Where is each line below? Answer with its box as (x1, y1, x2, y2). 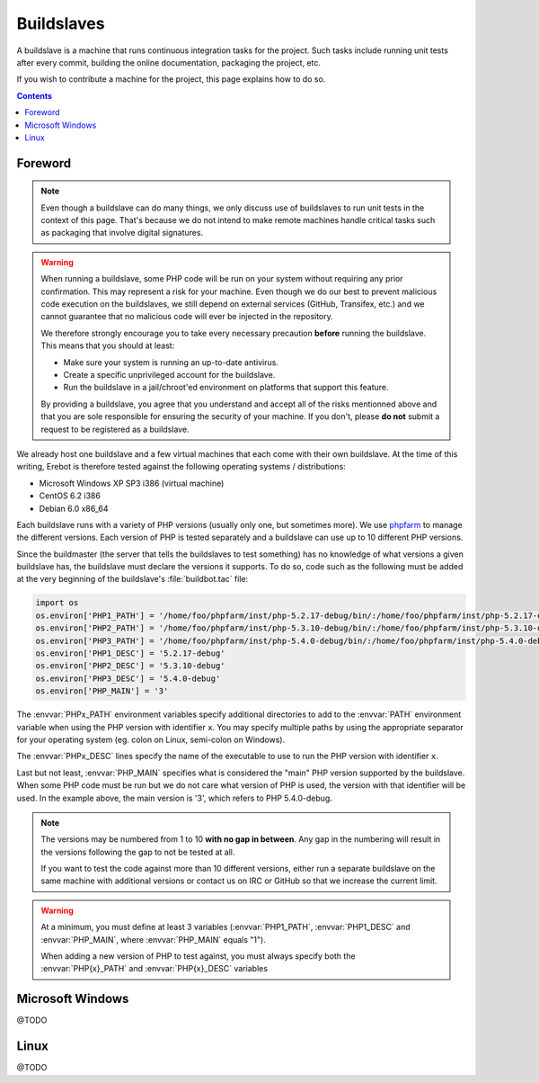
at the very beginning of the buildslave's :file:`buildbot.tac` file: (16, 574, 249, 585)
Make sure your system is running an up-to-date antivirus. (63, 356, 278, 368)
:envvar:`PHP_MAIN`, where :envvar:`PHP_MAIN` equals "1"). (40, 934, 267, 944)
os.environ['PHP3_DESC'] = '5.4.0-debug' (35, 673, 221, 684)
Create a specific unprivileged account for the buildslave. (63, 369, 276, 380)
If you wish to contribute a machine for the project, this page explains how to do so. (16, 74, 326, 85)
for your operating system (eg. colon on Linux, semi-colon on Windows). (16, 734, 286, 745)
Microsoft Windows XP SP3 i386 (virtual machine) (39, 478, 225, 488)
